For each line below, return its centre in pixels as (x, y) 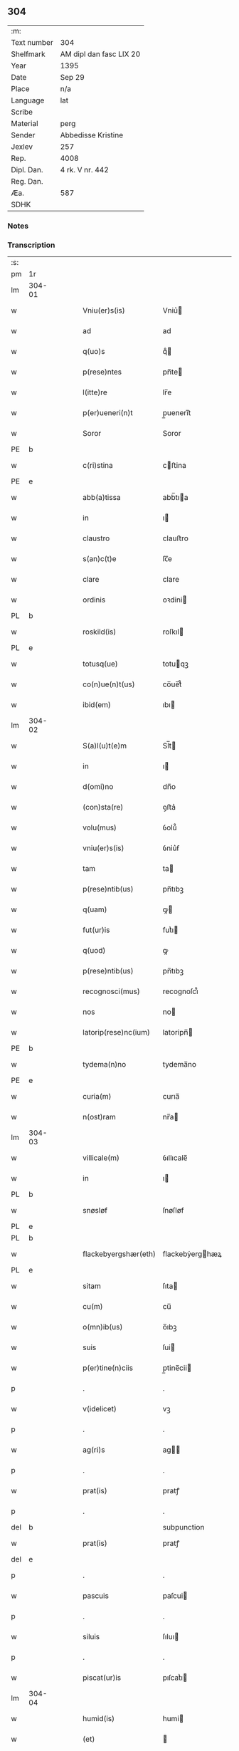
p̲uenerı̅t (177, 413)
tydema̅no (180, 1065)
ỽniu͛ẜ (171, 848)
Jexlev (22, 147)
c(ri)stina (98, 466)
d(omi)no (98, 787)
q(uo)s (94, 352)
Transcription (31, 245)
